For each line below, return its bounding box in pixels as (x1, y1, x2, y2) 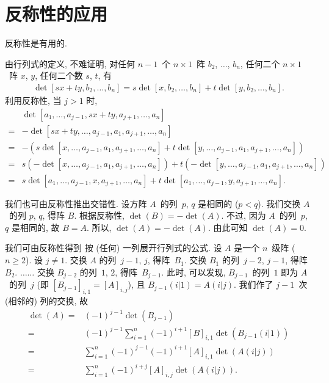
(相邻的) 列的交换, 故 (5, 294, 89, 307)
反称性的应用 (5, 1, 108, 26)
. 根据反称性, (74, 209, 125, 222)
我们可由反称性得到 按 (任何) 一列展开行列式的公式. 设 (5, 241, 222, 254)
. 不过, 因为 (221, 209, 266, 222)
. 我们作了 (234, 278, 273, 291)
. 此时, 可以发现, (161, 265, 226, 278)
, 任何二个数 (35, 69, 83, 82)
